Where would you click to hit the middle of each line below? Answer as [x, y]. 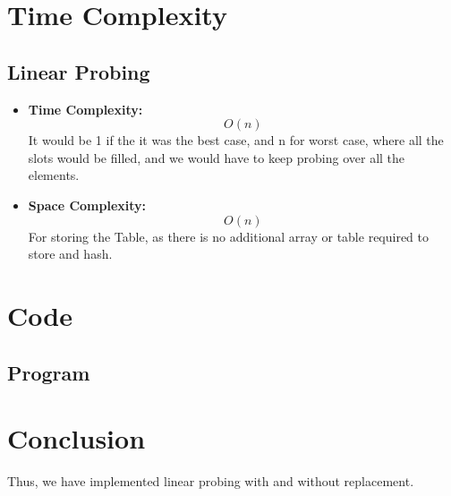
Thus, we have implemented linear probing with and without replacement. [211, 481]
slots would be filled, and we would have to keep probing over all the [217, 157]
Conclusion [77, 438]
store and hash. [70, 254]
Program [49, 372]
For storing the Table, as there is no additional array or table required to [229, 236]
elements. [54, 175]
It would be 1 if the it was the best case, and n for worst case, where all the [236, 140]
